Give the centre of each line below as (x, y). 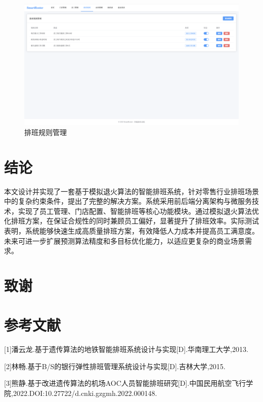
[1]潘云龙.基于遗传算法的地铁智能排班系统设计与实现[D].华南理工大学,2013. (126, 349)
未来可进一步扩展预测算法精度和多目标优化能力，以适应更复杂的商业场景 (124, 240)
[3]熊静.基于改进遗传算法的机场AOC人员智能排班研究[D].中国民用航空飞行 (125, 383)
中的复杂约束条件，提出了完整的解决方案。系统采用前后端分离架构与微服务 (128, 201)
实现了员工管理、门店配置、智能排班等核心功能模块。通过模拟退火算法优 (138, 211)
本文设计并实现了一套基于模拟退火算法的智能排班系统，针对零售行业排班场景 (131, 191)
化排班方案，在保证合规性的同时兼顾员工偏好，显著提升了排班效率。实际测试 (131, 221)
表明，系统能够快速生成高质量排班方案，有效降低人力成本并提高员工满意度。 (131, 231)
